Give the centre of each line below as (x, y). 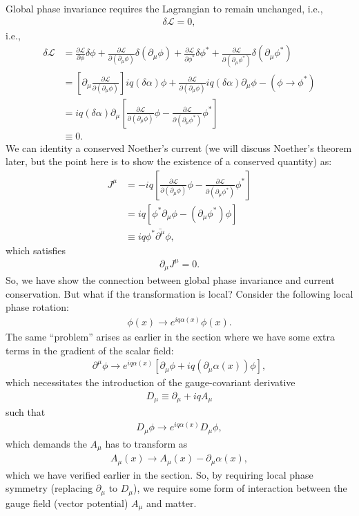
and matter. (171, 503)
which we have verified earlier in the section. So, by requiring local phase (159, 474)
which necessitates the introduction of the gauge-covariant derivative (151, 382)
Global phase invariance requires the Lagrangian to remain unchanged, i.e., (164, 8)
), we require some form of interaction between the (240, 488)
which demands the (46, 443)
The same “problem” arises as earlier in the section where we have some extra (170, 337)
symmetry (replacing (49, 488)
